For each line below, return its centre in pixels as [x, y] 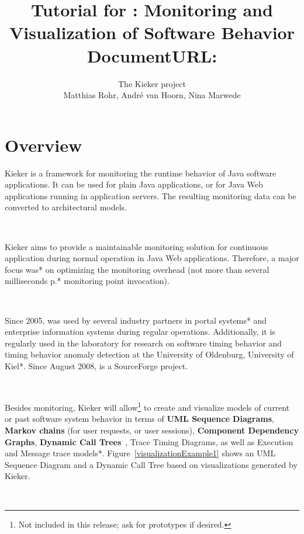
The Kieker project [152, 83]
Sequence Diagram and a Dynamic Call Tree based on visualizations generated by [151, 464]
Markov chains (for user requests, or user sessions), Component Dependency [152, 430]
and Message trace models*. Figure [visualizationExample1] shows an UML [140, 453]
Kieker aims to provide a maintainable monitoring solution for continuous [137, 246]
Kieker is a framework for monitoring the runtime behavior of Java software [141, 173]
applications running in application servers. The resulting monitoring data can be [151, 195]
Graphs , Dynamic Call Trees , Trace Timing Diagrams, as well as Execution [149, 441]
